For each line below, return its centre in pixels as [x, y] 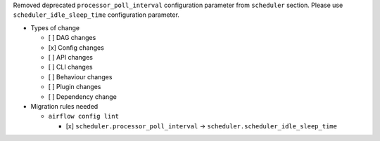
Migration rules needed [64, 106]
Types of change [55, 27]
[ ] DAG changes [72, 38]
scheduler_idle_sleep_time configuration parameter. [96, 15]
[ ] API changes [70, 57]
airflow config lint [84, 116]
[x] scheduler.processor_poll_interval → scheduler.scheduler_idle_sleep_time [202, 126]
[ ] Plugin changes [75, 87]
